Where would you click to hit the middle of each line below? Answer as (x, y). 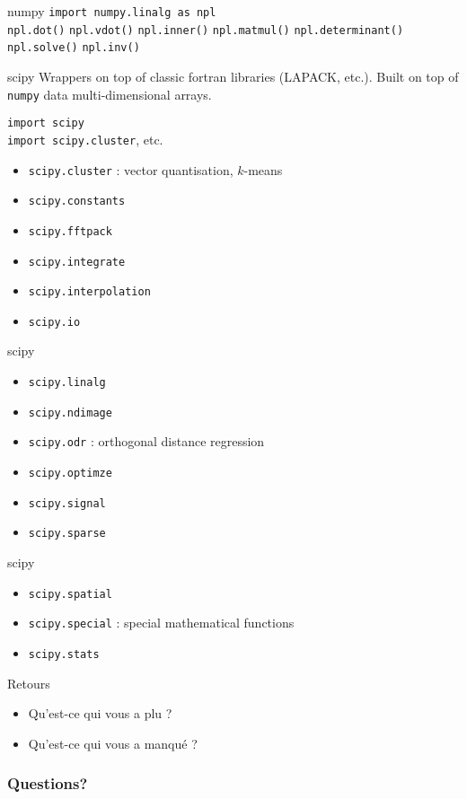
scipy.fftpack (70, 231)
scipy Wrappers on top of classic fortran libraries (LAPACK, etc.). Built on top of (233, 76)
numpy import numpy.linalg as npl (112, 11)
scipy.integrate (77, 262)
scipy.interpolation (89, 292)
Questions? (48, 783)
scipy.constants (77, 202)
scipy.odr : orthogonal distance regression (146, 441)
